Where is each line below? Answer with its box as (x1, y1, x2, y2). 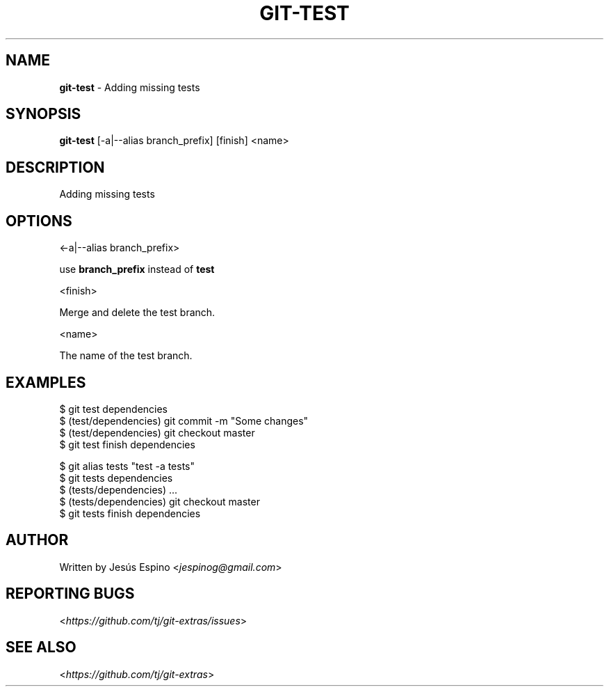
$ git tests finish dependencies (59, 507, 201, 519)
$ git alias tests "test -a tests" (59, 459, 195, 472)
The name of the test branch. (59, 349, 193, 362)
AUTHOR (6, 531, 69, 549)
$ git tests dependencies (59, 471, 173, 484)
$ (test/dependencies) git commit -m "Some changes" (59, 414, 309, 427)
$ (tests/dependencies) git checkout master (59, 495, 260, 508)
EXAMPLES (6, 373, 86, 391)
